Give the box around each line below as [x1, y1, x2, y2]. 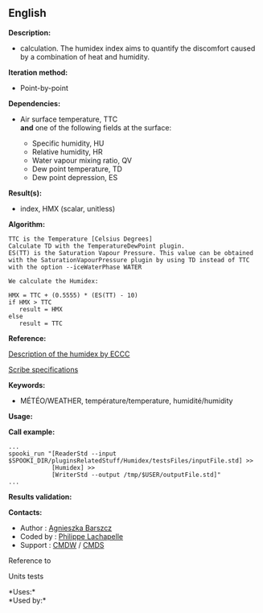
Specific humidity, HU [31, 138, 105, 148]
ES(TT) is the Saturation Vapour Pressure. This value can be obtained [8, 249, 253, 257]
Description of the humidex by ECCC [8, 349, 130, 359]
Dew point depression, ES [31, 172, 118, 182]
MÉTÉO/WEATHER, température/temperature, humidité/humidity [19, 396, 233, 405]
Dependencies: [8, 98, 61, 108]
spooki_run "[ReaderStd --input [8, 450, 117, 458]
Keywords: [8, 380, 46, 389]
